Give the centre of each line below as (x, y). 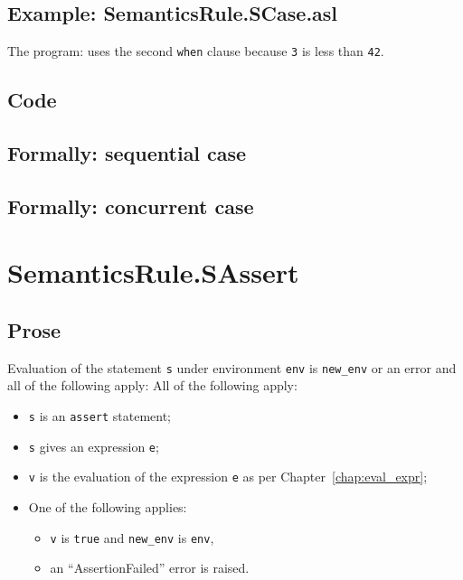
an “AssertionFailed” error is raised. (150, 568)
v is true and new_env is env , (132, 537)
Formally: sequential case (127, 153)
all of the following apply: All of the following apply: (152, 385)
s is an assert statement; (100, 416)
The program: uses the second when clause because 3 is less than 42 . (196, 51)
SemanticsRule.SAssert (153, 272)
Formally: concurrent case (131, 206)
